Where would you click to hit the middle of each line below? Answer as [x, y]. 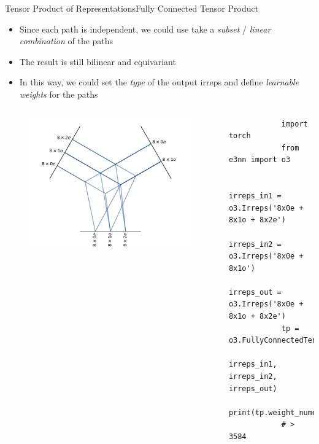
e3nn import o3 [259, 160]
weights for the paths [59, 94]
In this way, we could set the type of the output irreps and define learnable [159, 82]
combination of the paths [66, 41]
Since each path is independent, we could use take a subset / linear [145, 29]
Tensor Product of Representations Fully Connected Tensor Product [132, 8]
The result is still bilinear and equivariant [98, 61]
